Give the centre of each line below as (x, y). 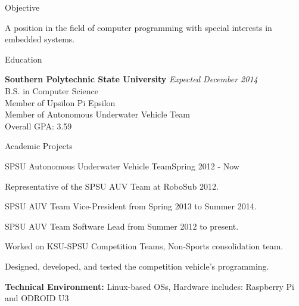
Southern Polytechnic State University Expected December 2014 (131, 79)
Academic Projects (39, 146)
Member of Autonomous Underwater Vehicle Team (97, 114)
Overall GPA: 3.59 (38, 126)
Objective (22, 7)
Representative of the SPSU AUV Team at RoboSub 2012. (112, 186)
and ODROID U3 (37, 298)
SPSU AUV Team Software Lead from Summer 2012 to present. (122, 226)
